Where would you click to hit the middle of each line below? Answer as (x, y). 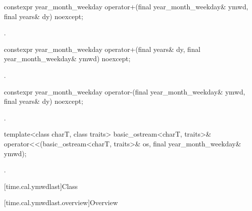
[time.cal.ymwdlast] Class (41, 186)
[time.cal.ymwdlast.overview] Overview (61, 202)
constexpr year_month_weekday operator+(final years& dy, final (102, 49)
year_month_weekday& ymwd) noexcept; (67, 59)
